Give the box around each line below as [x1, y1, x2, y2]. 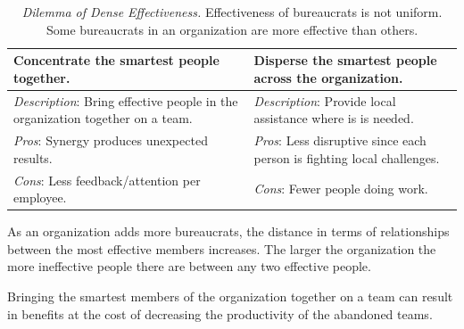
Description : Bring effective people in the [13, 91, 238, 110]
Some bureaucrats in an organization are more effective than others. [46, 20, 418, 38]
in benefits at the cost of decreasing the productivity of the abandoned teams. [7, 304, 433, 323]
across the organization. [253, 68, 403, 86]
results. [13, 148, 53, 167]
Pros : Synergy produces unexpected [13, 131, 208, 150]
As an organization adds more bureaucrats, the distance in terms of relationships [7, 222, 450, 241]
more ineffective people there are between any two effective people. [7, 257, 371, 276]
